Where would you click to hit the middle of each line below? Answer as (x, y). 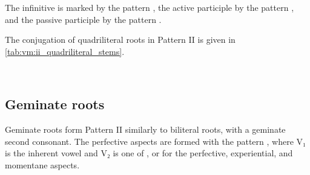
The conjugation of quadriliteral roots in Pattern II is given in (120, 40)
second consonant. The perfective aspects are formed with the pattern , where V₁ (155, 141)
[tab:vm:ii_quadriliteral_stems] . (65, 51)
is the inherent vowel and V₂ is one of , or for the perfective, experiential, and (149, 153)
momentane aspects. (42, 164)
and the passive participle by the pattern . (83, 19)
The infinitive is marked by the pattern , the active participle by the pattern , (150, 7)
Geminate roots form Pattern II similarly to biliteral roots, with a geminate (145, 129)
